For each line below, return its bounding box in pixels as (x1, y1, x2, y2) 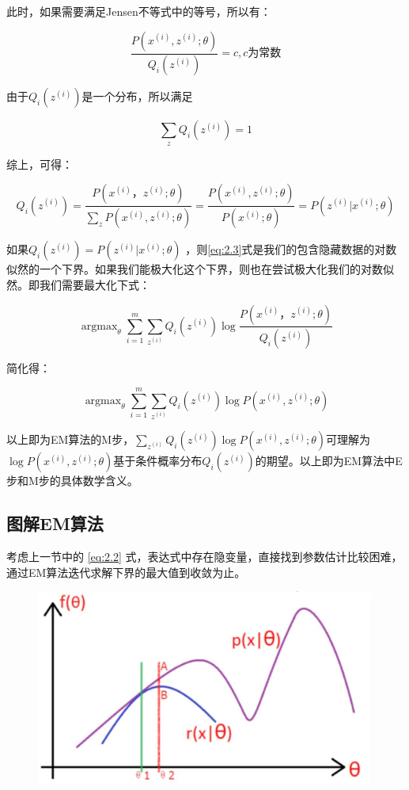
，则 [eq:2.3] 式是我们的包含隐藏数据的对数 (185, 241, 397, 258)
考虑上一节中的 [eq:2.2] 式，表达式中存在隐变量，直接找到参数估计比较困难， (6, 548, 403, 564)
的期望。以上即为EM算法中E (255, 452, 403, 469)
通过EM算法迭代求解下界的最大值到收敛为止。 (6, 563, 246, 580)
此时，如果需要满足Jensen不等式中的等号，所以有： (6, 3, 271, 19)
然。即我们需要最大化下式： (6, 276, 150, 292)
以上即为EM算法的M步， (6, 431, 134, 448)
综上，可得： (6, 155, 73, 172)
